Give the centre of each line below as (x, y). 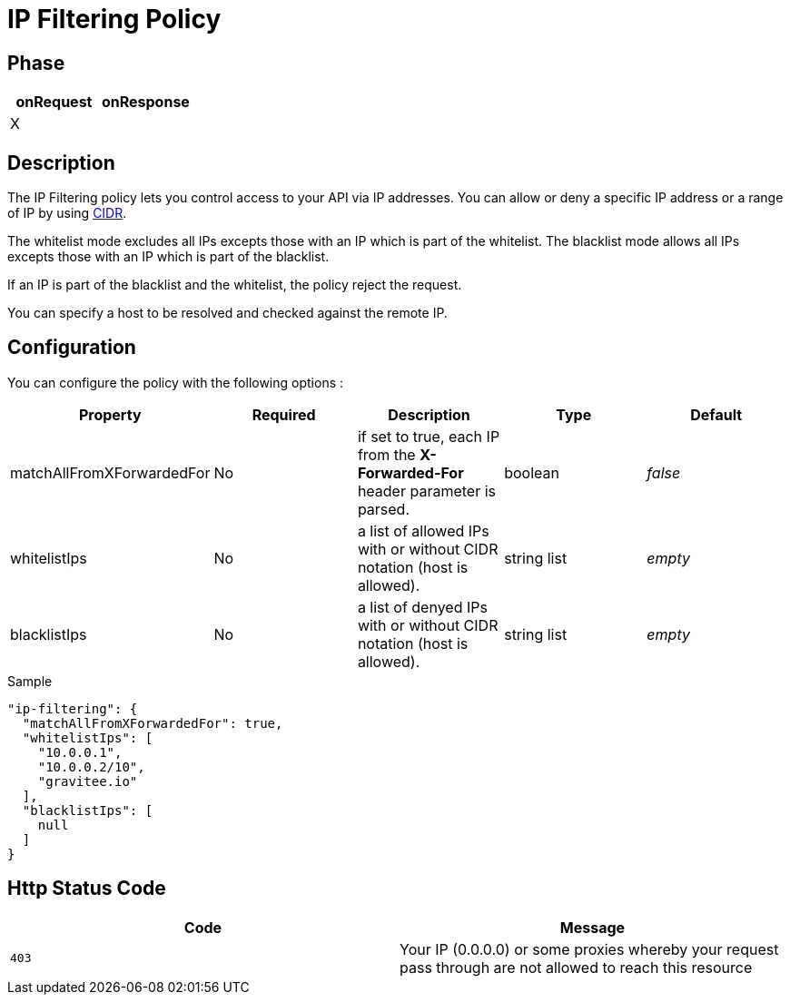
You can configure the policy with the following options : (176, 382)
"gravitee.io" (88, 781)
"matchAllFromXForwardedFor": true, (153, 723)
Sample (30, 681)
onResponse (145, 102)
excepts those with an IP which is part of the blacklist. (168, 257)
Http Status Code (87, 889)
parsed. (384, 509)
